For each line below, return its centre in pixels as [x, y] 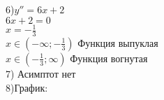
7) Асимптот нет [41, 73]
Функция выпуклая [118, 42]
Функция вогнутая [109, 58]
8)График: [27, 87]
